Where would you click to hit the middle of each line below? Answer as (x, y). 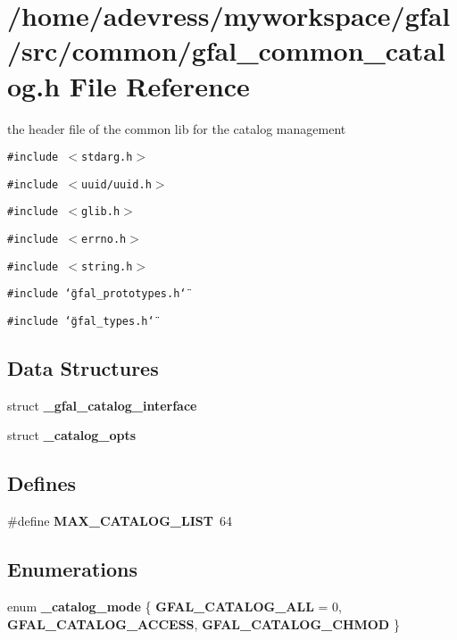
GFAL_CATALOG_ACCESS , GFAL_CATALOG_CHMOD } (204, 623)
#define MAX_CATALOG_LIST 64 (120, 521)
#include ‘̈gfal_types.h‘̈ (81, 322)
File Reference (159, 85)
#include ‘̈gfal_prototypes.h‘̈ (97, 294)
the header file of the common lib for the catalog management (177, 128)
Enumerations (73, 569)
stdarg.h (107, 158)
